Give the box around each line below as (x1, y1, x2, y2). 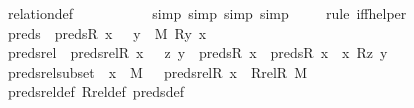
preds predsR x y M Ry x (7, 22, 207, 43)
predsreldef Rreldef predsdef (7, 81, 184, 102)
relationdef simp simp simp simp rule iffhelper (7, 3, 407, 23)
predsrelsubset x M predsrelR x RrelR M (7, 61, 307, 82)
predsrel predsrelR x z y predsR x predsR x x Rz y (7, 42, 388, 63)
